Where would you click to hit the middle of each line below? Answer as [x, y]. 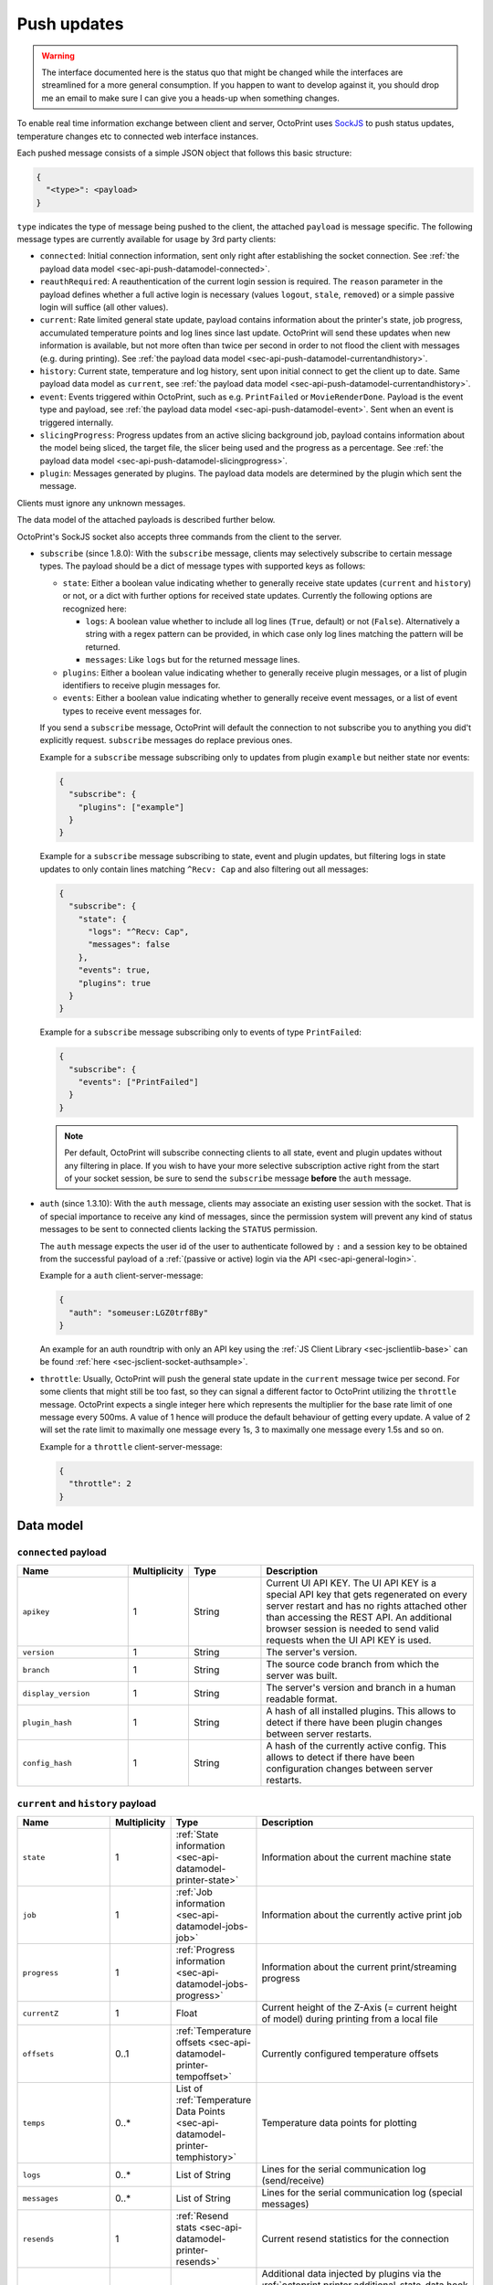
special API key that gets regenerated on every [367, 1595]
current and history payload [87, 1803]
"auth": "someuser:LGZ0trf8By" [139, 1313]
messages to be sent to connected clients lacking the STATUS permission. [179, 1229]
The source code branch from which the [353, 1664]
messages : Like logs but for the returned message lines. [193, 660]
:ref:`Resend [202, 2216]
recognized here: [94, 609]
